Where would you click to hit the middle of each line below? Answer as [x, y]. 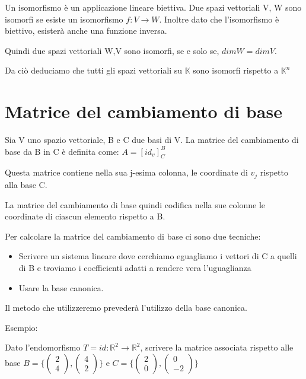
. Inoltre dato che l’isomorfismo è [219, 19]
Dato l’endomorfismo [43, 347]
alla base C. [26, 184]
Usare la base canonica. [61, 287]
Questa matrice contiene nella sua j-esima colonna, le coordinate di [126, 172]
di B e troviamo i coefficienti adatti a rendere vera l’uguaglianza [135, 267]
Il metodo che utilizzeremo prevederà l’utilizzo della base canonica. [126, 308]
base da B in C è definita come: [62, 151]
